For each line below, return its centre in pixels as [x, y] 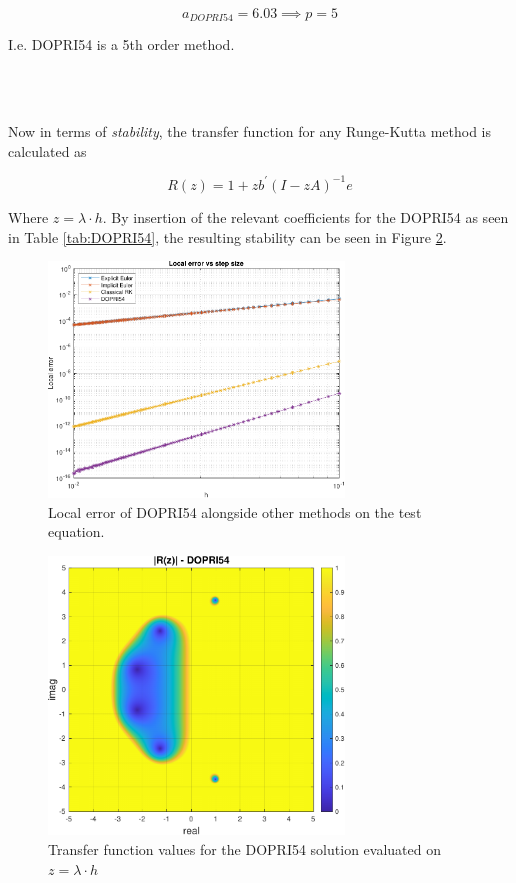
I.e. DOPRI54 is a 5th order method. [121, 44]
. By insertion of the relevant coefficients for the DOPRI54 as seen [305, 216]
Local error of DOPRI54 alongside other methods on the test [235, 511]
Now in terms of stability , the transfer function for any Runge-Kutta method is [249, 131]
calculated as [47, 150]
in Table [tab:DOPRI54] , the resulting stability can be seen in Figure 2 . [227, 236]
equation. [76, 531]
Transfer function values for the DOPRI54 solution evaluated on [244, 849]
